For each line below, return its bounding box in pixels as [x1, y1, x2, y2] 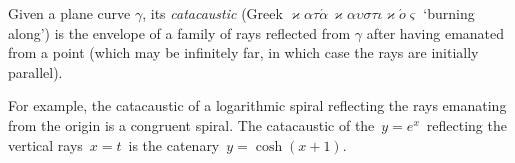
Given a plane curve [8, 3, 131, 23]
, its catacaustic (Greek [142, 3, 283, 23]
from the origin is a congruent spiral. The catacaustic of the [8, 114, 375, 135]
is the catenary [128, 134, 220, 155]
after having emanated [366, 22, 505, 43]
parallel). [8, 61, 63, 82]
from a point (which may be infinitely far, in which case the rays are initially [8, 42, 479, 63]
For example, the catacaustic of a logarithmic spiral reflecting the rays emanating [8, 95, 507, 116]
